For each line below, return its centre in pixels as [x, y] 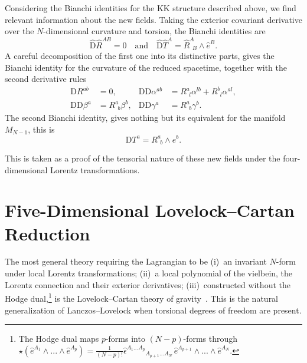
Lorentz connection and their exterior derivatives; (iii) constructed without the [148, 284]
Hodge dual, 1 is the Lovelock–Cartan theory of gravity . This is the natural [142, 297]
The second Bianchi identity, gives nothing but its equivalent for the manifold [145, 118]
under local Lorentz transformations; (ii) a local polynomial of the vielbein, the [149, 273]
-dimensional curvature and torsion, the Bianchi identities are [154, 31]
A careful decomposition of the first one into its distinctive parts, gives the [140, 55]
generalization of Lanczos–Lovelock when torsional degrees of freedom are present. [153, 310]
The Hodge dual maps [59, 339]
